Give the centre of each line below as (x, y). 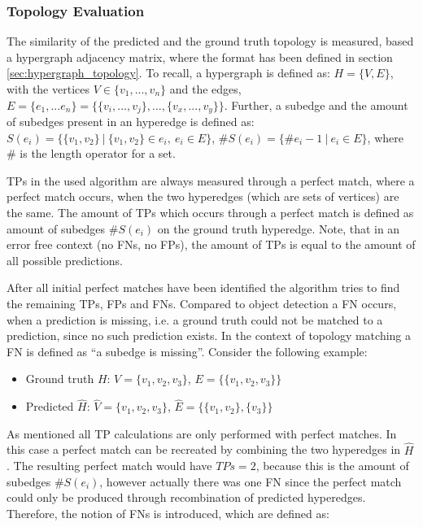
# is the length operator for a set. (91, 153)
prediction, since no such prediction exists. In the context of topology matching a (209, 335)
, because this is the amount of (332, 466)
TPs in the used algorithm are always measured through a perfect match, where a (211, 180)
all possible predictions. (65, 260)
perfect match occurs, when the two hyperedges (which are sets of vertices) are (203, 196)
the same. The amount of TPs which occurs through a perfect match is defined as (210, 213)
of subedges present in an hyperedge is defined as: (131, 122)
